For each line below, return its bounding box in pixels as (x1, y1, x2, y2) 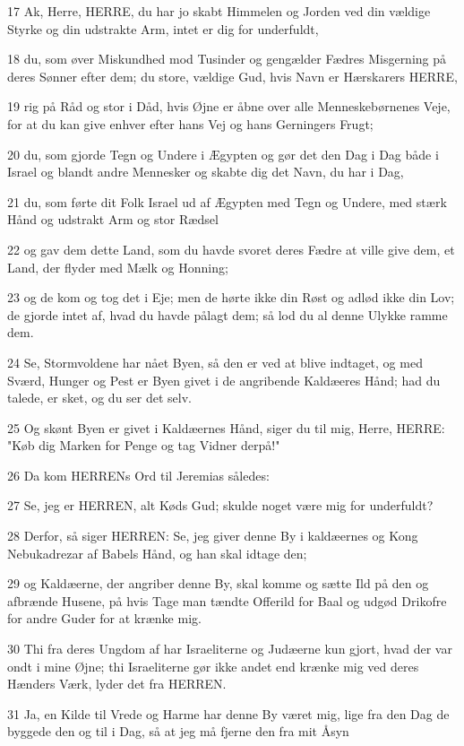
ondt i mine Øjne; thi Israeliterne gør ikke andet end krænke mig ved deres (7, 656, 419, 675)
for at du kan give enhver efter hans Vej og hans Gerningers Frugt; (7, 114, 374, 133)
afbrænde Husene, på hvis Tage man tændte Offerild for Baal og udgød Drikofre (7, 591, 447, 610)
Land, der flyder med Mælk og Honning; (7, 257, 228, 276)
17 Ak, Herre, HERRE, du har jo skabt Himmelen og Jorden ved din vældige (7, 2, 431, 20)
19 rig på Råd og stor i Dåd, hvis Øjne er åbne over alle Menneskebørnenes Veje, (7, 97, 451, 116)
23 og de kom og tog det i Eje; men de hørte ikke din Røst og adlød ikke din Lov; (7, 288, 455, 307)
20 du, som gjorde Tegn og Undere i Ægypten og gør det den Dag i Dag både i (7, 144, 439, 163)
